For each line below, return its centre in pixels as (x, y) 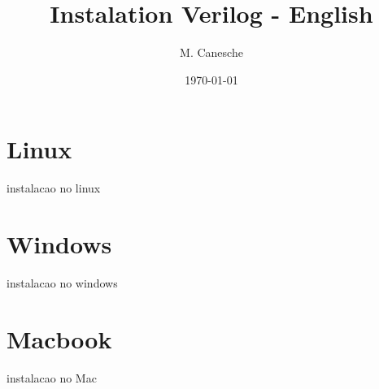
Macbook (59, 338)
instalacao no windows (62, 282)
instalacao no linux (54, 188)
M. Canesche (211, 52)
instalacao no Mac (52, 377)
